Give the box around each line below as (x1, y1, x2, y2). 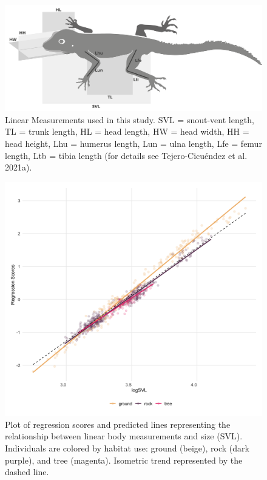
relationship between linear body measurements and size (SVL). (5, 430, 243, 442)
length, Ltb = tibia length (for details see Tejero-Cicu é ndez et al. (5, 149, 248, 161)
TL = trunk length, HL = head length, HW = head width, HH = (5, 125, 249, 138)
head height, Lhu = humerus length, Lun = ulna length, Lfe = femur (5, 137, 262, 149)
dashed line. (5, 465, 49, 478)
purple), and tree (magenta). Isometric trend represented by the (5, 453, 243, 466)
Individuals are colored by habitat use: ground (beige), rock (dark (5, 441, 249, 454)
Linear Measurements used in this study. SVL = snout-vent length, (5, 113, 254, 126)
